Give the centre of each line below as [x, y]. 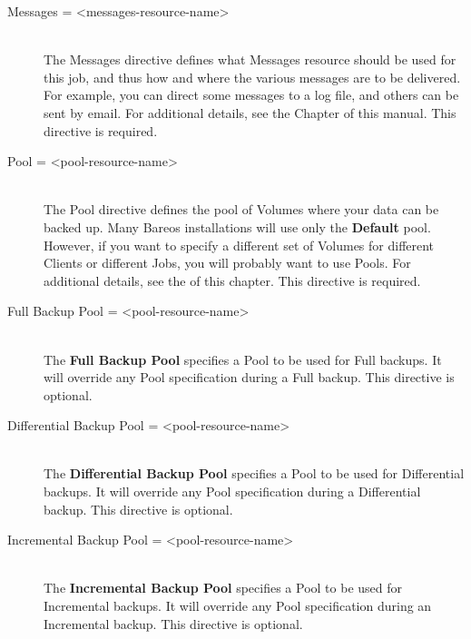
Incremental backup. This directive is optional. [173, 623]
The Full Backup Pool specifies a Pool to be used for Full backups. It [243, 359]
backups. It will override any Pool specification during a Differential [232, 492]
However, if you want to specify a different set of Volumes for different [239, 245]
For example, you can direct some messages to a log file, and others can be [251, 95]
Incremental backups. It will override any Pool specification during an [238, 606]
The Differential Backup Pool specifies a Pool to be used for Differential [254, 473]
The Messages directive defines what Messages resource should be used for [250, 59]
